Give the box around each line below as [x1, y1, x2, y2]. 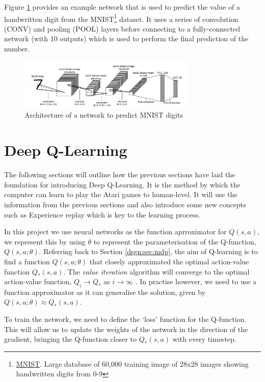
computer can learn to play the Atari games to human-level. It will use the [4, 189, 237, 200]
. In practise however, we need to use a [135, 276, 257, 287]
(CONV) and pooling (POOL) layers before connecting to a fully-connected [4, 23, 240, 34]
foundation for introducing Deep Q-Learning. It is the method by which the [4, 179, 241, 189]
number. [4, 43, 30, 54]
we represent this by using [4, 236, 86, 247]
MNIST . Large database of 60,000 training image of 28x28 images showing [16, 358, 249, 369]
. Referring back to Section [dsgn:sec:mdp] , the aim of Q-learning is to [39, 246, 258, 257]
